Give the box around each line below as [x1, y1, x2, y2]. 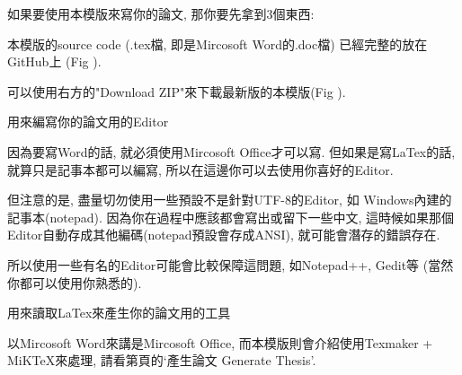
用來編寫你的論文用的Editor [7, 112, 169, 131]
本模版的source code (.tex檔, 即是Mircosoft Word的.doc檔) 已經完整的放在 [7, 34, 428, 53]
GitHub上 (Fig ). [7, 52, 102, 71]
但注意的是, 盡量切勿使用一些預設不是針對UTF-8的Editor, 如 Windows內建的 [7, 190, 452, 209]
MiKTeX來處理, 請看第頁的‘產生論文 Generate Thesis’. [7, 351, 316, 370]
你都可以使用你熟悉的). [7, 273, 142, 292]
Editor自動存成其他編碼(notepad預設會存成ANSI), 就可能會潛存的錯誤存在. [7, 225, 440, 244]
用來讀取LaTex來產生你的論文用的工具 [7, 303, 231, 322]
